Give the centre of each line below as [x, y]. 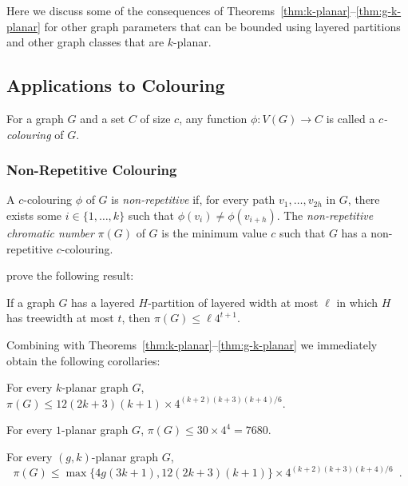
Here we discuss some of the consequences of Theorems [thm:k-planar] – [181, 10]
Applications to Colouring [116, 85]
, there [364, 199]
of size [155, 118]
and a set [103, 118]
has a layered [103, 302]
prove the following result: [70, 275]
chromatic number [50, 232]
